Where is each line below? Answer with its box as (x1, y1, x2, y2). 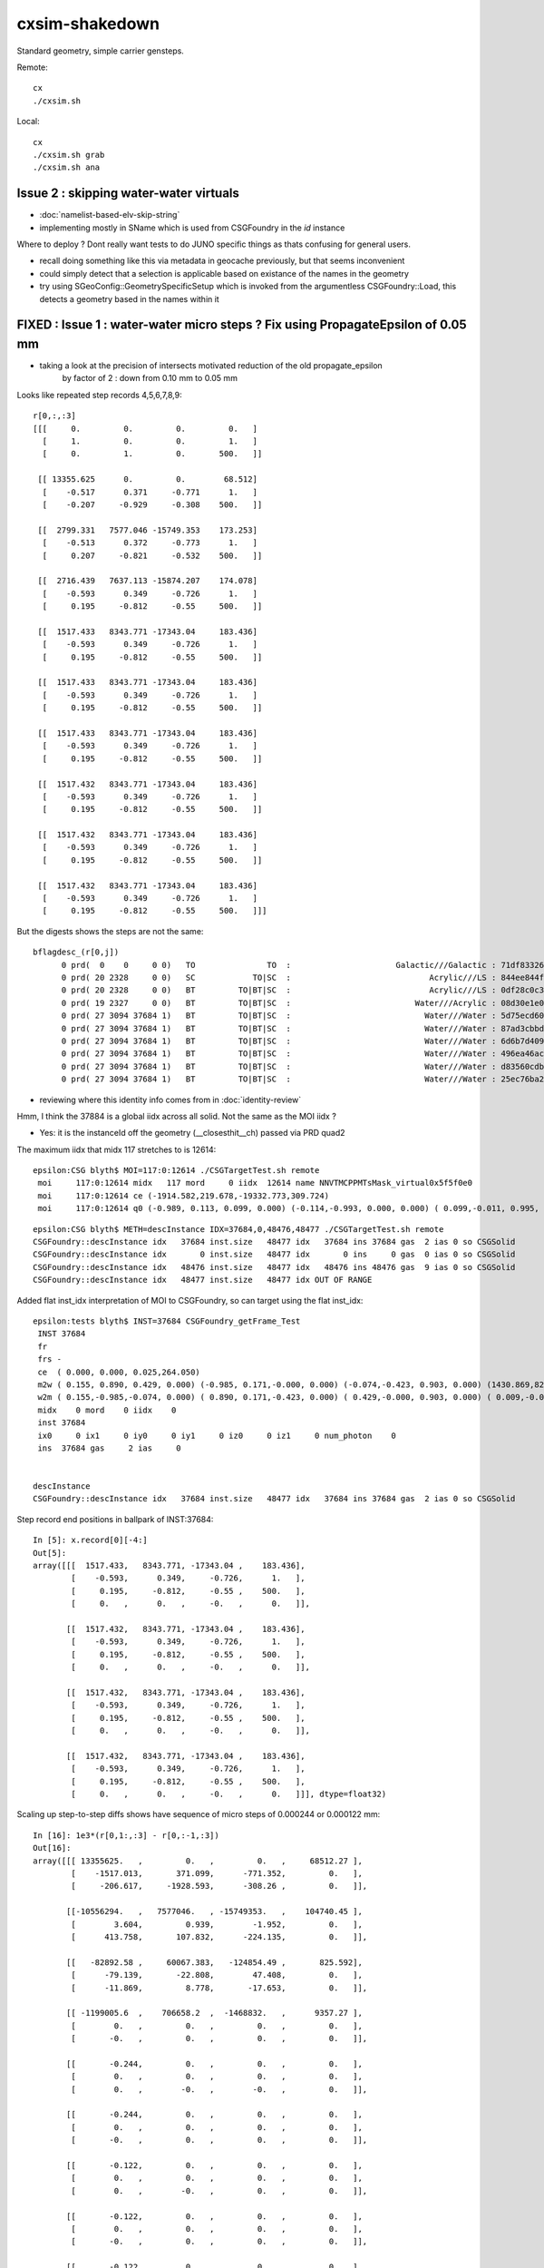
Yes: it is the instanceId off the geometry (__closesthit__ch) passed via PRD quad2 (39, 1128, 345, 1139)
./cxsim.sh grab (33, 150, 105, 160)
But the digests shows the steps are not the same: (16, 925, 204, 936)
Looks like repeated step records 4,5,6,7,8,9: (16, 389, 182, 400)
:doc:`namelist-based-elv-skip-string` (39, 210, 180, 220)
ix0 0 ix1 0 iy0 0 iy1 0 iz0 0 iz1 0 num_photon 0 (37, 1430, 396, 1441)
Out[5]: (33, 1548, 67, 1558)
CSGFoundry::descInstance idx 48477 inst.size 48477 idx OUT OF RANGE (33, 1275, 373, 1286)
